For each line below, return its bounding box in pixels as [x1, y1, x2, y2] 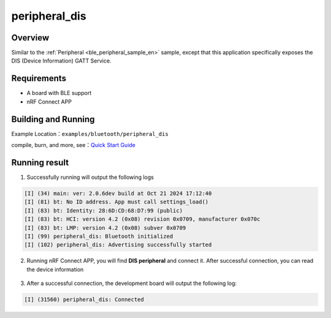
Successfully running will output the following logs [26, 173, 154, 181]
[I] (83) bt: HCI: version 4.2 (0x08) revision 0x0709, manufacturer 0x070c [24, 216, 261, 223]
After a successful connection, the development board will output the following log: [26, 279, 237, 287]
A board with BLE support [26, 89, 92, 97]
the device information [26, 265, 84, 273]
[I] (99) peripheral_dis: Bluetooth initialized [24, 233, 173, 240]
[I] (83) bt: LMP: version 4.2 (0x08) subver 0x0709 [24, 224, 186, 231]
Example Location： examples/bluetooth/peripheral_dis [11, 130, 169, 137]
